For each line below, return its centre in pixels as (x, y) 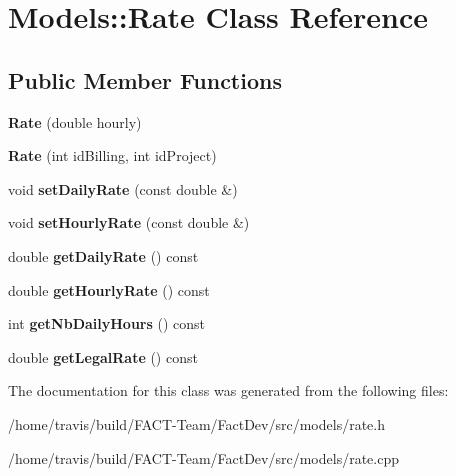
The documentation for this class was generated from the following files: (228, 390)
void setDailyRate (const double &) (123, 188)
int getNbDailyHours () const (107, 323)
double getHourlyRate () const (109, 289)
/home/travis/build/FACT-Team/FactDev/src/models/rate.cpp (203, 457)
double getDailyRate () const (103, 255)
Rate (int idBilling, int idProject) (112, 155)
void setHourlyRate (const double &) (129, 222)
